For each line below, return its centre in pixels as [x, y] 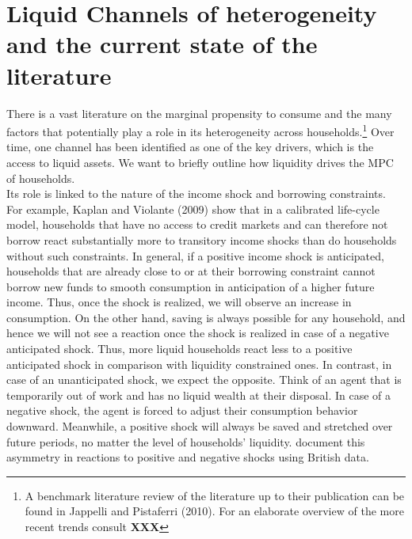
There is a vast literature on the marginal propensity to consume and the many [199, 113]
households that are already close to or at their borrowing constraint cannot [191, 271]
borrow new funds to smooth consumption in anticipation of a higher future [191, 286]
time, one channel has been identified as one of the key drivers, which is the [190, 147]
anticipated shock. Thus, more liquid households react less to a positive [179, 349]
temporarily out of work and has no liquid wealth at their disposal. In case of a [199, 395]
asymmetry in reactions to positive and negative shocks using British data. [188, 457]
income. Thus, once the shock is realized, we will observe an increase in [179, 302]
